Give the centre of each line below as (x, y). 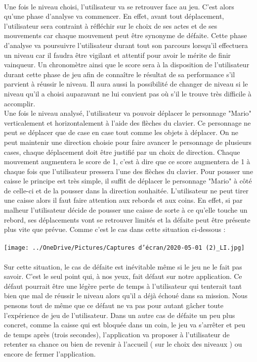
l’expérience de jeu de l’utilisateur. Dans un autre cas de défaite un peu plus (120, 315)
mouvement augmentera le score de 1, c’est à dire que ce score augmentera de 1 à (127, 161)
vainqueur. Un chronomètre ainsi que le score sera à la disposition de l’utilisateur (127, 65)
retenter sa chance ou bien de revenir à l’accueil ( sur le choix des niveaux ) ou (123, 344)
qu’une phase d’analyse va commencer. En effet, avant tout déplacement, (114, 16)
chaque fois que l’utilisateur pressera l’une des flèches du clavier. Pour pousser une (128, 171)
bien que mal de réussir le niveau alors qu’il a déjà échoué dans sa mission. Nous (126, 295)
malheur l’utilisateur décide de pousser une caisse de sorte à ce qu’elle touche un (126, 210)
